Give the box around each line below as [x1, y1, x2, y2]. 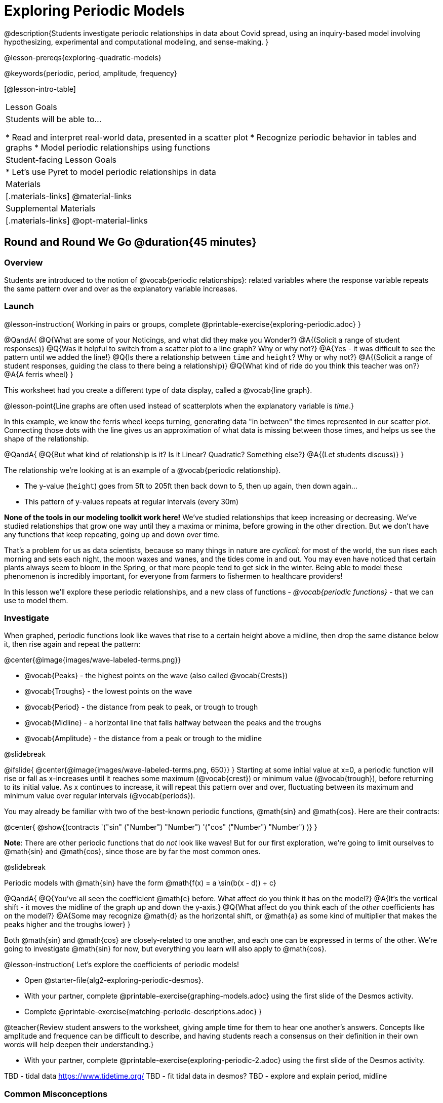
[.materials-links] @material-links [6, 191, 132, 201]
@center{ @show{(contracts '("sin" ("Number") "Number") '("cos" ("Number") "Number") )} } [4, 823, 317, 832]
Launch [4, 301, 34, 312]
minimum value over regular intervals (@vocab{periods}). [4, 791, 195, 800]
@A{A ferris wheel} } [4, 370, 73, 379]
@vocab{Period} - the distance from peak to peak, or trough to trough [24, 703, 258, 712]
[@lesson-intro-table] [4, 84, 76, 93]
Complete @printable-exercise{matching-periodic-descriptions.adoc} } [24, 1007, 262, 1016]
